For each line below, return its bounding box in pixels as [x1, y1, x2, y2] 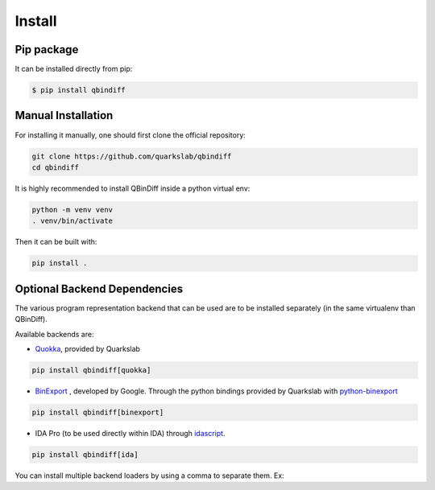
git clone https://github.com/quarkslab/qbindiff [31, 151, 232, 161]
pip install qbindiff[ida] [31, 450, 139, 459]
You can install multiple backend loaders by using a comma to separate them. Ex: [14, 471, 285, 480]
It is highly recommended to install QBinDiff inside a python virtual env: [14, 183, 251, 193]
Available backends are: [14, 329, 94, 339]
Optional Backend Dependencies [14, 282, 184, 295]
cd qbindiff [31, 163, 80, 172]
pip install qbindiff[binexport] [31, 407, 164, 417]
